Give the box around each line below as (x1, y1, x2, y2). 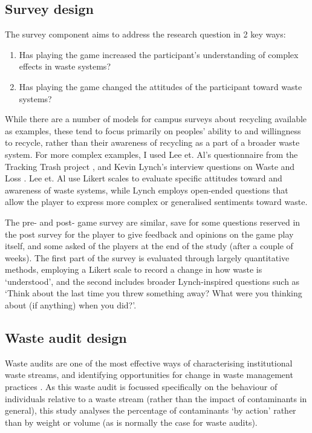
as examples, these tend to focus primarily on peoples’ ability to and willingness (5, 124, 301, 137)
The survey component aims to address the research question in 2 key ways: (5, 28, 286, 41)
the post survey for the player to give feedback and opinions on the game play (5, 227, 294, 240)
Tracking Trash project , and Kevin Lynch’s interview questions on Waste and (5, 160, 295, 172)
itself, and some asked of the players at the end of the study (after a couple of (5, 239, 293, 252)
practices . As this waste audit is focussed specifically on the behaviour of (5, 380, 278, 393)
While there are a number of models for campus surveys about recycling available (5, 112, 307, 125)
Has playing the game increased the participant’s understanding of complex (19, 48, 299, 60)
